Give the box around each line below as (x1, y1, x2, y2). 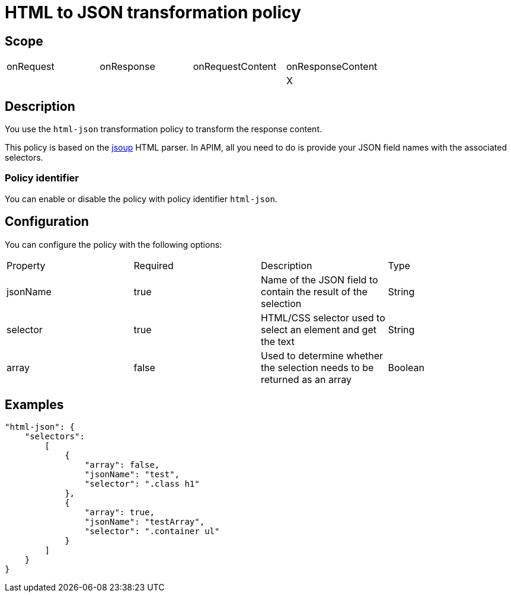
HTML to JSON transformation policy (5, 2, 301, 23)
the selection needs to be (261, 361, 374, 373)
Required (133, 259, 174, 272)
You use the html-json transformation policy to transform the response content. (5, 124, 322, 135)
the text (261, 335, 295, 347)
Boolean (388, 361, 424, 373)
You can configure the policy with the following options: (5, 239, 222, 250)
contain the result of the (261, 285, 368, 298)
